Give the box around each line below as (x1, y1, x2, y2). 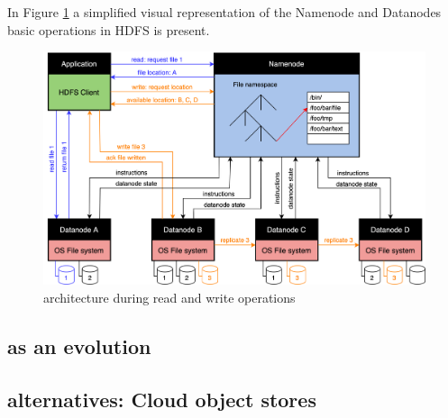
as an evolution (7, 332, 151, 359)
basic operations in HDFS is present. (7, 20, 210, 39)
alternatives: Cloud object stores (7, 385, 316, 413)
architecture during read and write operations (43, 287, 296, 306)
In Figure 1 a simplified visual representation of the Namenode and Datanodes (7, 3, 442, 21)
